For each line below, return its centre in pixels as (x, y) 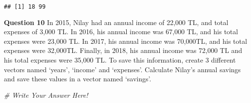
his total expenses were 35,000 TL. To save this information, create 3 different (120, 60)
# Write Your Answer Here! (46, 95)
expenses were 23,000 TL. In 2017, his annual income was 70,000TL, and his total (125, 41)
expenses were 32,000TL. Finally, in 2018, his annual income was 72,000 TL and (123, 50)
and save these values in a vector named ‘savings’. (78, 79)
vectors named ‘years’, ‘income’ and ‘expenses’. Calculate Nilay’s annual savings (122, 69)
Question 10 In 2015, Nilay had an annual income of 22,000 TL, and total (116, 22)
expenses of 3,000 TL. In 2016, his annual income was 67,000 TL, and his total (121, 32)
